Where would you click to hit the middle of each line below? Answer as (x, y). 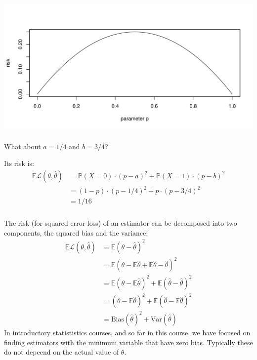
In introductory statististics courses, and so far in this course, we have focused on (127, 332)
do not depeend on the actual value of (62, 352)
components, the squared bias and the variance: (76, 232)
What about (22, 146)
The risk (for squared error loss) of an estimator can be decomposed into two (121, 223)
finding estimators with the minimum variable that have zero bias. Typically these (128, 342)
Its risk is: (19, 163)
